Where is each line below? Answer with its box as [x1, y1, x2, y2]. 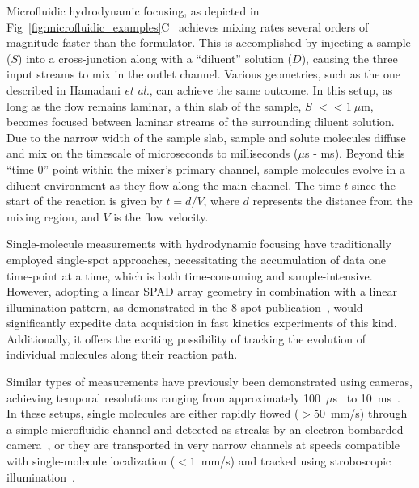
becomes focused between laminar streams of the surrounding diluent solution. [6, 113, 395, 130]
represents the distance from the [252, 192, 413, 209]
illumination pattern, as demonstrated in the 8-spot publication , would [6, 298, 363, 315]
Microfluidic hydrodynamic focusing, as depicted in [6, 2, 260, 19]
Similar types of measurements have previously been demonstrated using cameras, [6, 373, 413, 390]
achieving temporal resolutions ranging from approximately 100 [6, 389, 321, 406]
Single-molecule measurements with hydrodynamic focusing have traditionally [6, 235, 391, 252]
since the [352, 176, 396, 193]
